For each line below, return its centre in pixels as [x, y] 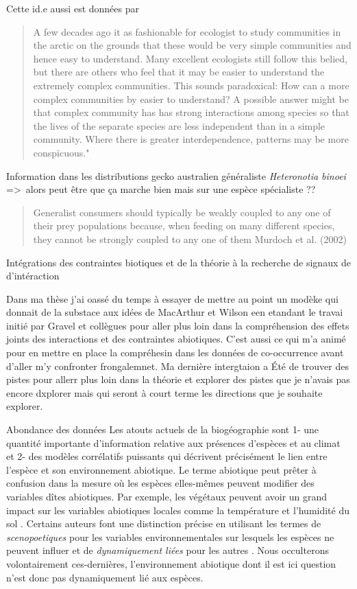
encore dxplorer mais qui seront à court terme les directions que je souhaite [164, 392]
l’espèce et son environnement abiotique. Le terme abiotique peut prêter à [161, 469]
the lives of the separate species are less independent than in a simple [179, 125]
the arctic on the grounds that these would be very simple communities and [192, 45]
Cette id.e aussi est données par [73, 8]
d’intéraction [33, 276]
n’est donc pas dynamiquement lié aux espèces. [105, 577]
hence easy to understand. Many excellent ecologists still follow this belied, [190, 58]
